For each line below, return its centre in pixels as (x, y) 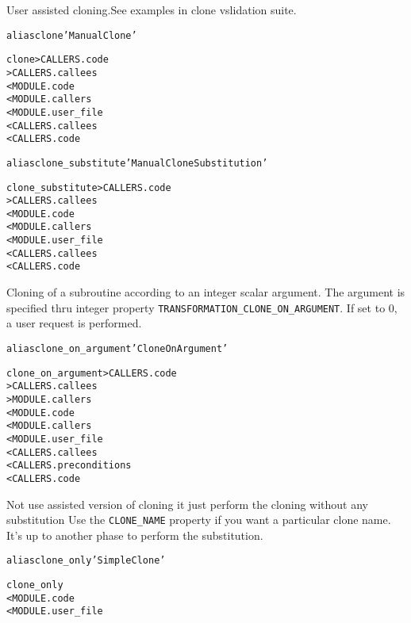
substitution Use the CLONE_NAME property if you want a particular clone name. (199, 520)
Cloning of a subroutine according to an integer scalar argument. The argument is (206, 292)
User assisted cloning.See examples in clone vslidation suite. (152, 10)
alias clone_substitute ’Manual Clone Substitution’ (137, 163)
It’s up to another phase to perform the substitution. (135, 535)
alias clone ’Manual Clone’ (72, 35)
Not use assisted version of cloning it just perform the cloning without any (187, 504)
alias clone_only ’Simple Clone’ (86, 561)
